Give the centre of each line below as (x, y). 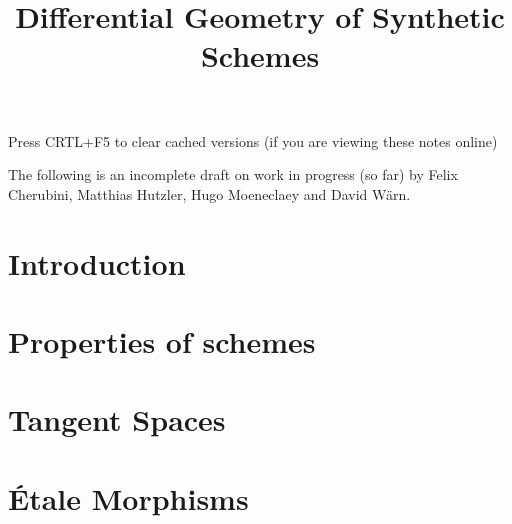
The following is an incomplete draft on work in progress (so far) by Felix (233, 174)
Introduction (97, 262)
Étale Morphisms (128, 497)
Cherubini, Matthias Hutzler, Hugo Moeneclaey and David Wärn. (209, 193)
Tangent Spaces (117, 419)
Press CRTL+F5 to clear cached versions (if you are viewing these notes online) (253, 140)
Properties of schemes (162, 340)
